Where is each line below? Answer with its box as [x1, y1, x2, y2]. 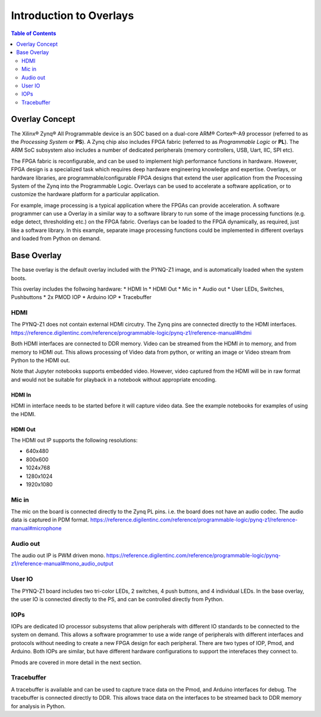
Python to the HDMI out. [11, 357, 71, 364]
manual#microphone [11, 524, 62, 532]
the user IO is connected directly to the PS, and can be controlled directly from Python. [11, 595, 224, 603]
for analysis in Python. [11, 702, 65, 710]
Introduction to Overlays [11, 9, 134, 22]
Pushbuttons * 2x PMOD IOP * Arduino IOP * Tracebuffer [11, 294, 152, 301]
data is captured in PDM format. [11, 516, 89, 523]
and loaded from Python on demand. [11, 235, 101, 242]
